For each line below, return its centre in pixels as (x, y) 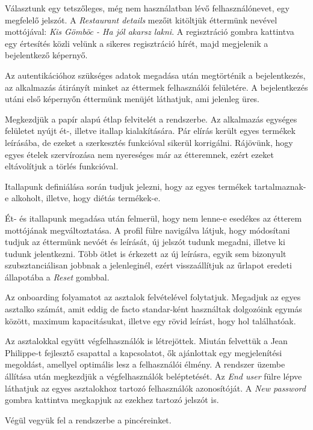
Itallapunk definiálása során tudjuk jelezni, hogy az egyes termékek (128, 186)
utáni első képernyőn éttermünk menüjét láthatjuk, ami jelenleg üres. (132, 99)
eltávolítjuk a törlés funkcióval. (62, 166)
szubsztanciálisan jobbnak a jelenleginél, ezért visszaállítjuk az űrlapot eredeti (148, 265)
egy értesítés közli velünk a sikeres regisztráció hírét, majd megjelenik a (137, 43)
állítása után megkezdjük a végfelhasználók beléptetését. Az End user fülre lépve (153, 376)
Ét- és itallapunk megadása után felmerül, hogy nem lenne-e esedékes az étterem (153, 218)
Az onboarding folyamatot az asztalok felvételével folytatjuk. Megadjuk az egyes (153, 297)
